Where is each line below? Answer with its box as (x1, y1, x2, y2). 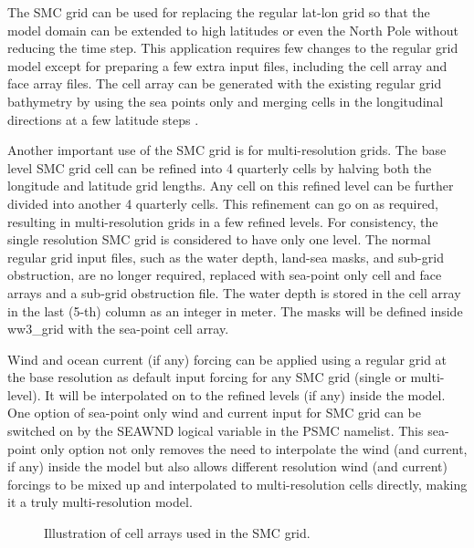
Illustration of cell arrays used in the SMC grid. (44, 523, 311, 543)
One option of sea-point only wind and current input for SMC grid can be (7, 403, 421, 422)
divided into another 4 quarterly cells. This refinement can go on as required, (7, 193, 438, 212)
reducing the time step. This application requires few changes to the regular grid (7, 38, 458, 57)
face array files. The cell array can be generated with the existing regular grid (7, 74, 442, 93)
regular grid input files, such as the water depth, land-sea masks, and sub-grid (7, 247, 444, 266)
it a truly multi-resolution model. (7, 492, 193, 512)
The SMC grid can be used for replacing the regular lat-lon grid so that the (7, 3, 430, 21)
